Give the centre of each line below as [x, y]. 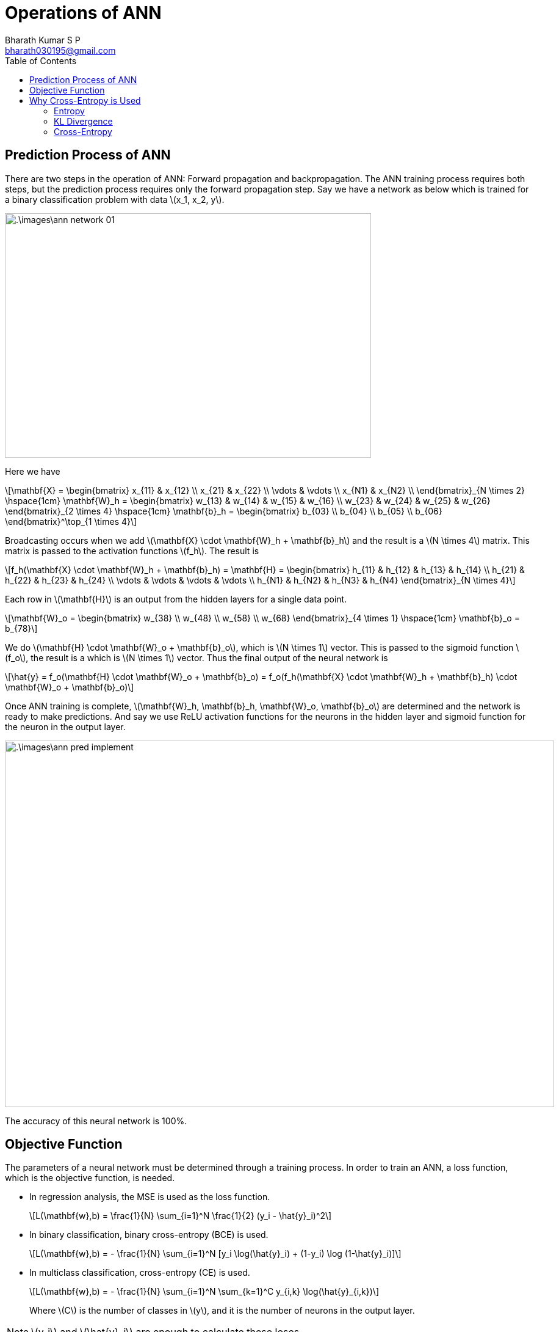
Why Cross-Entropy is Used [85, 100]
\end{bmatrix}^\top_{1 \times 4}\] [71, 521]
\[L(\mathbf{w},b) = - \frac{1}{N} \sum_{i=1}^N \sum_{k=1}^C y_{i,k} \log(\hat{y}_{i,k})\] [204, 1292]
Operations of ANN [83, 13]
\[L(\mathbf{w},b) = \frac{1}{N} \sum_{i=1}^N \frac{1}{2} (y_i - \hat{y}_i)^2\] [181, 1216]
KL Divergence [83, 121]
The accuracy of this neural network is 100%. [96, 1121]
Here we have [33, 471]
